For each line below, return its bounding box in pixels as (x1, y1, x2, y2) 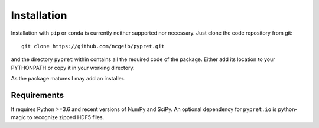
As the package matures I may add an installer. (11, 75, 125, 82)
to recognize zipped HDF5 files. (27, 114, 105, 121)
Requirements (11, 90, 64, 100)
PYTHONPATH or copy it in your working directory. (11, 64, 135, 71)
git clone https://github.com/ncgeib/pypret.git (21, 43, 165, 49)
